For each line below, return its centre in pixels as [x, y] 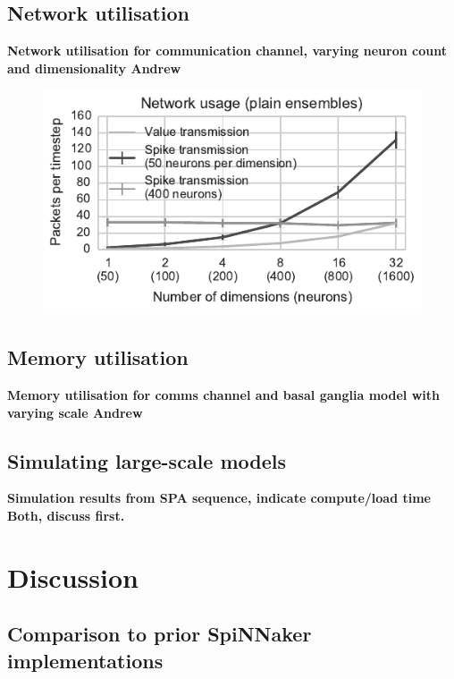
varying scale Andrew [75, 412]
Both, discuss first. [66, 516]
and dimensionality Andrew [94, 68]
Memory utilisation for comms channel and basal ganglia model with [223, 395]
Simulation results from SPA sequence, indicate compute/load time [219, 498]
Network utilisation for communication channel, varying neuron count [227, 51]
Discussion [73, 577]
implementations [85, 660]
